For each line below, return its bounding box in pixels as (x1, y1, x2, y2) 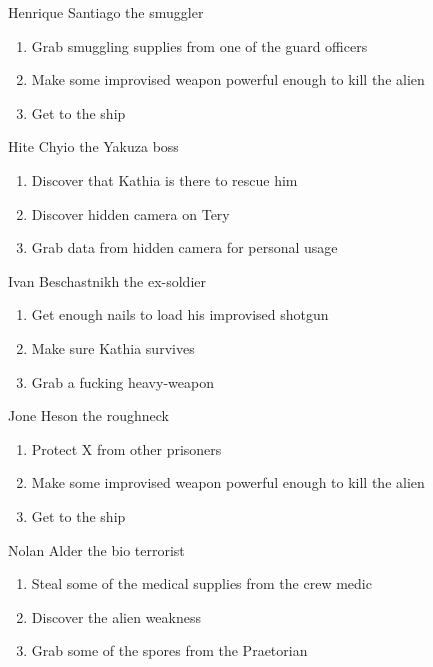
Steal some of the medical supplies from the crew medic (31, 573, 372, 594)
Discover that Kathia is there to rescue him (31, 169, 298, 190)
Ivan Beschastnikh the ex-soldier (8, 270, 207, 291)
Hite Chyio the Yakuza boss (8, 136, 179, 157)
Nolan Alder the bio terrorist (8, 539, 185, 560)
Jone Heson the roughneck (8, 405, 169, 426)
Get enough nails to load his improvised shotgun (31, 304, 329, 325)
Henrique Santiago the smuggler (8, 2, 204, 22)
